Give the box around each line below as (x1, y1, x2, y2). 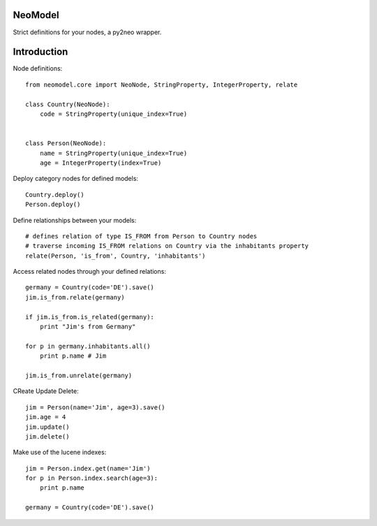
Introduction (13, 46, 68, 58)
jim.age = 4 (25, 413, 66, 421)
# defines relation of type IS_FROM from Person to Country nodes (25, 232, 258, 240)
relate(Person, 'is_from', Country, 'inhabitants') (25, 251, 206, 260)
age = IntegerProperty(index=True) (39, 159, 162, 167)
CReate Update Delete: (13, 387, 80, 395)
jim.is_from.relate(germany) (25, 293, 125, 301)
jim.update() (25, 423, 70, 431)
